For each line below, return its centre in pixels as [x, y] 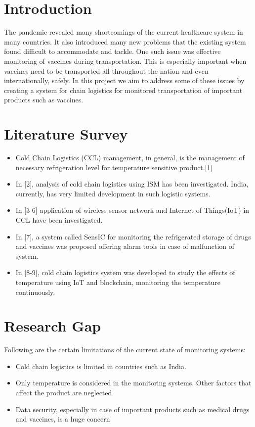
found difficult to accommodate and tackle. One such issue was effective [112, 51]
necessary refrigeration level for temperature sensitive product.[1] [114, 167]
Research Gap [53, 326]
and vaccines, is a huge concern [63, 419]
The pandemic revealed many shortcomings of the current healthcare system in [124, 32]
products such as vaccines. [44, 100]
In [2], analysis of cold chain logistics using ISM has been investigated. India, [132, 184]
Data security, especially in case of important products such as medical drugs [132, 409]
